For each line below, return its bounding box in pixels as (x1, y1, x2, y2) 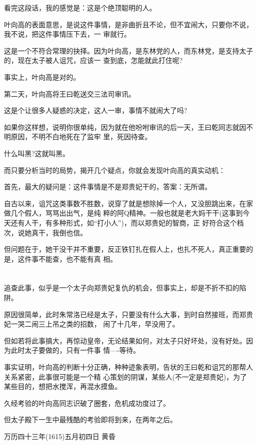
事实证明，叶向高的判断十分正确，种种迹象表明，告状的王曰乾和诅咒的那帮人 (4, 362, 253, 372)
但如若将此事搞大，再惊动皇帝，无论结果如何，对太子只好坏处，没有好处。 (4, 335, 246, 345)
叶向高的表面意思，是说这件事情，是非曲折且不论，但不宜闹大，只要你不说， (4, 19, 253, 29)
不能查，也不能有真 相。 (38, 253, 117, 264)
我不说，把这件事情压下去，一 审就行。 (4, 29, 131, 39)
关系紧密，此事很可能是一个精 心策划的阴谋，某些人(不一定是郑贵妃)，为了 (4, 371, 247, 382)
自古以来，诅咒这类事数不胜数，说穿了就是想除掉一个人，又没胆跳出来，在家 (4, 198, 253, 208)
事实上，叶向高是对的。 (4, 71, 80, 82)
